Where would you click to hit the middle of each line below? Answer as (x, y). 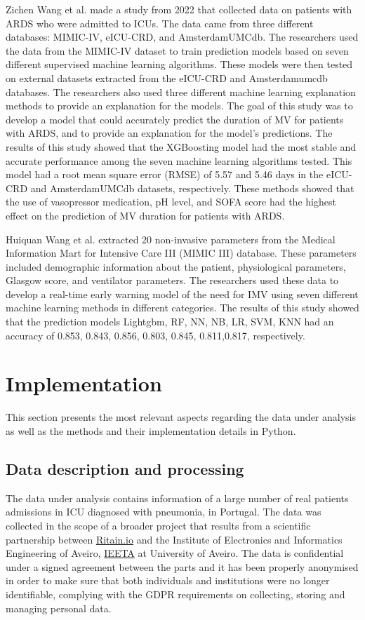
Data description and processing (125, 468)
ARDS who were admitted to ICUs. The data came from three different (160, 23)
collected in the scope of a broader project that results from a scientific (158, 525)
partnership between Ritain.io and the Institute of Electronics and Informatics (174, 539)
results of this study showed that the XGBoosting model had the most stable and (181, 146)
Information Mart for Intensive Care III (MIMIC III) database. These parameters (181, 253)
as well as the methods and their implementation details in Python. (151, 430)
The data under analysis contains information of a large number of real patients (177, 498)
